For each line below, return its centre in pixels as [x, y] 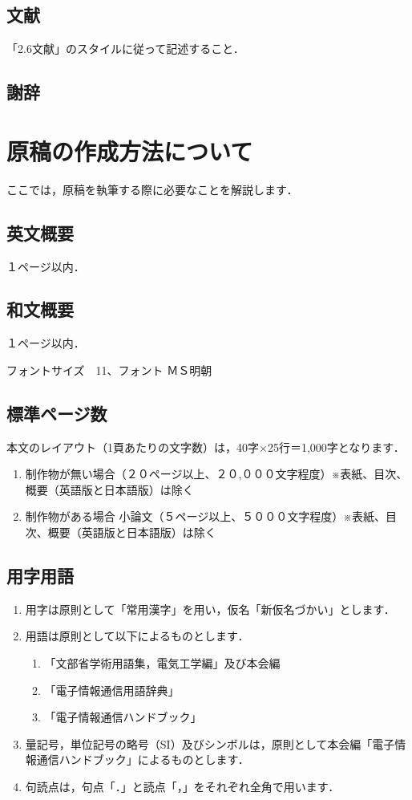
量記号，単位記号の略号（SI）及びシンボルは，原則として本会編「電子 [210, 743]
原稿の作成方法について [130, 150]
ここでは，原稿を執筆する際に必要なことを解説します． [152, 189]
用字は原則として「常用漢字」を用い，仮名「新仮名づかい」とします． [210, 609]
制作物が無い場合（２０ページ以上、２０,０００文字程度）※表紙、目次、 [216, 474]
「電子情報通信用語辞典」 [112, 690]
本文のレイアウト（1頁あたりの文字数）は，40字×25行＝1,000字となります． [206, 447]
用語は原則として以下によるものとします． [137, 636]
